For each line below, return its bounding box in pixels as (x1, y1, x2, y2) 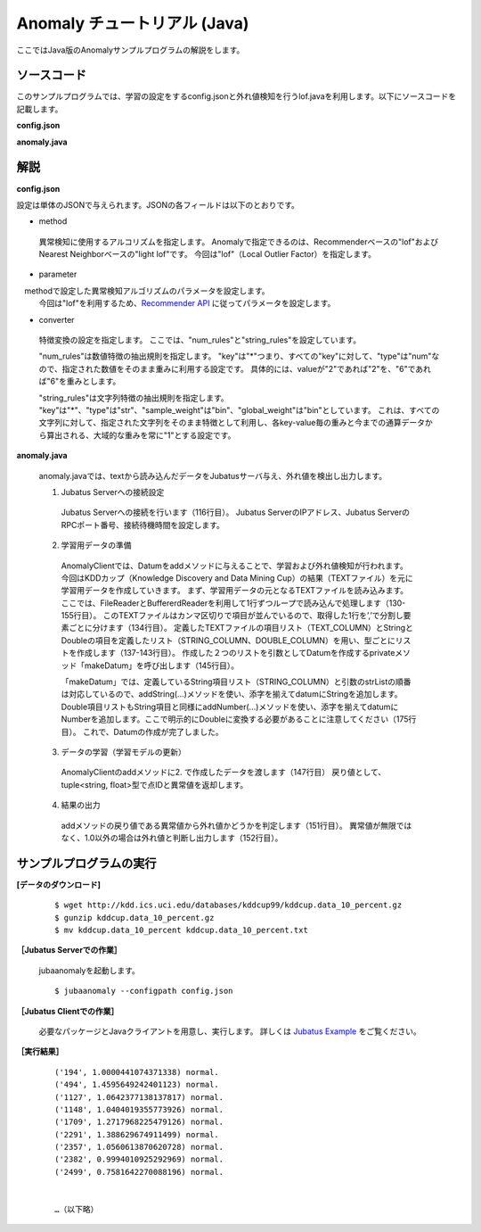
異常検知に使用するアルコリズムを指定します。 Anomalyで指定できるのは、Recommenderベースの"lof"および (38, 236, 439, 247)
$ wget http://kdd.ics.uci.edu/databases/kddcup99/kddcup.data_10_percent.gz (54, 900, 403, 910)
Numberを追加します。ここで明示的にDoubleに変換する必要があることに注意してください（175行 (61, 714, 417, 724)
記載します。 (16, 103, 63, 114)
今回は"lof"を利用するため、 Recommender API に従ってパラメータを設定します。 (38, 298, 336, 309)
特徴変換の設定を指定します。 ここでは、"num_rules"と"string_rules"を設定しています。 (38, 335, 361, 345)
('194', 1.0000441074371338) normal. (54, 1067, 220, 1077)
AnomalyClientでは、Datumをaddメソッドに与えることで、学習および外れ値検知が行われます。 (61, 560, 409, 571)
